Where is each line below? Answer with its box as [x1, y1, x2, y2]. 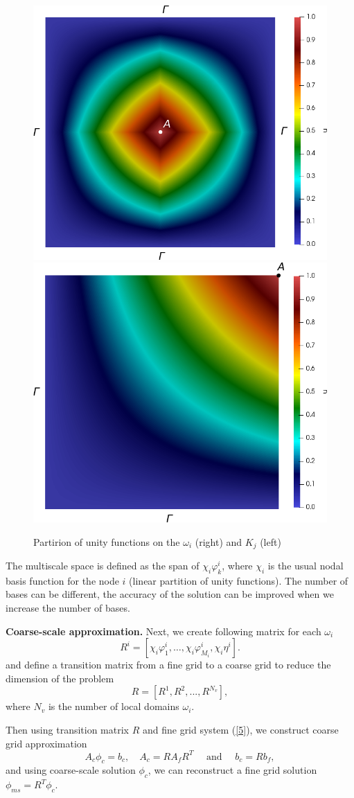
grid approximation [6, 736, 87, 750]
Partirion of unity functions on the [33, 534, 180, 549]
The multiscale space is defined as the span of [6, 558, 200, 573]
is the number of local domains [48, 699, 179, 713]
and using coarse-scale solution [6, 763, 136, 777]
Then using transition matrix [6, 722, 129, 736]
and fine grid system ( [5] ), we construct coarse [142, 722, 339, 736]
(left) [260, 534, 281, 549]
